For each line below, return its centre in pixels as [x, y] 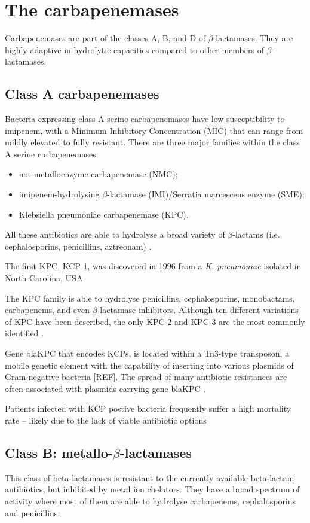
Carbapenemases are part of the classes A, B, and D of [105, 38]
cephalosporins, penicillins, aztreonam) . [78, 246]
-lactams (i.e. [256, 234]
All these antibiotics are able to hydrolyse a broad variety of [115, 234]
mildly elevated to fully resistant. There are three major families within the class [152, 142]
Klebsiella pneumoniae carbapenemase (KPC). [104, 214]
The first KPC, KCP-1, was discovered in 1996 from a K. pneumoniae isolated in [153, 266]
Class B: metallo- [59, 452]
